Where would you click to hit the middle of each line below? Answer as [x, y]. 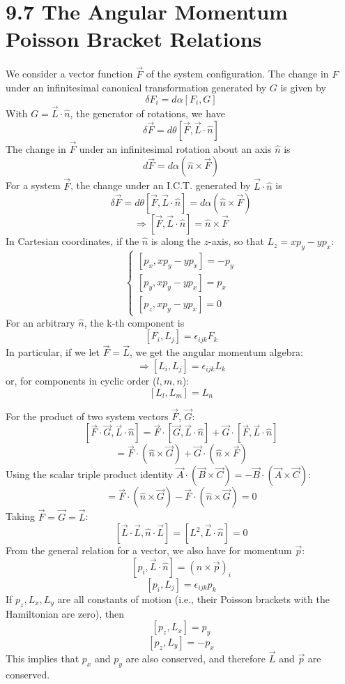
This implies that [43, 659]
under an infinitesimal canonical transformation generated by [136, 88]
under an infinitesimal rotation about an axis [175, 148]
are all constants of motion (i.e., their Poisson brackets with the [193, 598]
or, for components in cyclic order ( [81, 380]
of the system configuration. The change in [237, 74]
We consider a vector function [69, 74]
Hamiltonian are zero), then [65, 613]
